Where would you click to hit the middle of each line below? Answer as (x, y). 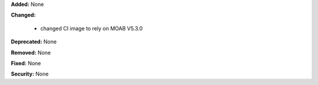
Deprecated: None (34, 42)
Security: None (30, 74)
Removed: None (31, 52)
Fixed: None (26, 63)
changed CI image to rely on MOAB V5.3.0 (92, 28)
